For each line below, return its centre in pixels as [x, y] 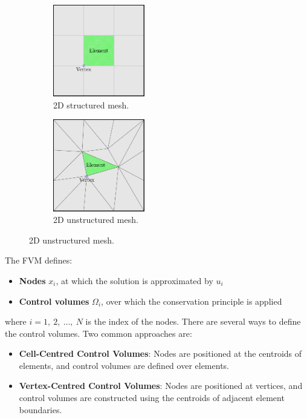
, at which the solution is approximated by [134, 280]
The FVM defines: [39, 260]
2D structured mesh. [91, 104]
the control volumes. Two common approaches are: [99, 333]
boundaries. [40, 409]
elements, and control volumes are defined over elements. [124, 365]
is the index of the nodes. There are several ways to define [193, 321]
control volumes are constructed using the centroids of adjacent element [152, 398]
